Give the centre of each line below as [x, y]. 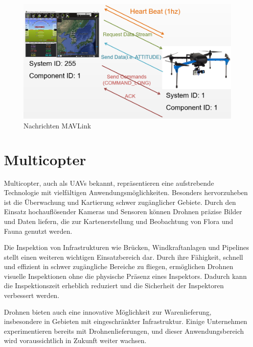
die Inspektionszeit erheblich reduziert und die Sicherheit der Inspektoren [114, 285]
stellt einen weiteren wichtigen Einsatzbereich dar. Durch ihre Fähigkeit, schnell [124, 257]
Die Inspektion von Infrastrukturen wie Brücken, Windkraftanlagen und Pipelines [126, 247]
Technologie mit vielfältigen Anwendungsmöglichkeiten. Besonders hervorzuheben [126, 192]
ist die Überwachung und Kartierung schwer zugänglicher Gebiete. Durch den [120, 202]
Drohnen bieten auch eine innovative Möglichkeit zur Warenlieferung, [108, 311]
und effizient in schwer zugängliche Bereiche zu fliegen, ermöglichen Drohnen [119, 266]
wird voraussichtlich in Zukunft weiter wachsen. [75, 340]
